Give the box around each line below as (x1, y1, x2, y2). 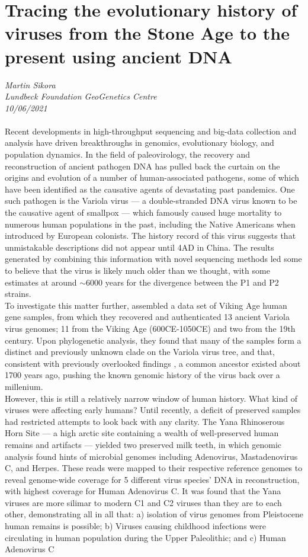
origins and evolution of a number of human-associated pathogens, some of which (5, 171, 300, 184)
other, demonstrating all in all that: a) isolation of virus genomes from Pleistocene (5, 508, 303, 520)
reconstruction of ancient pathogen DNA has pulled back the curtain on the (5, 159, 280, 172)
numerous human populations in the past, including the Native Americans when (5, 217, 296, 230)
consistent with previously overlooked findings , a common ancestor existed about (5, 357, 301, 369)
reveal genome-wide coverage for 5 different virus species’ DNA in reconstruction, (5, 473, 300, 485)
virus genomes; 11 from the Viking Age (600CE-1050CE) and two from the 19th (5, 322, 296, 334)
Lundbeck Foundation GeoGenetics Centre (5, 90, 157, 103)
